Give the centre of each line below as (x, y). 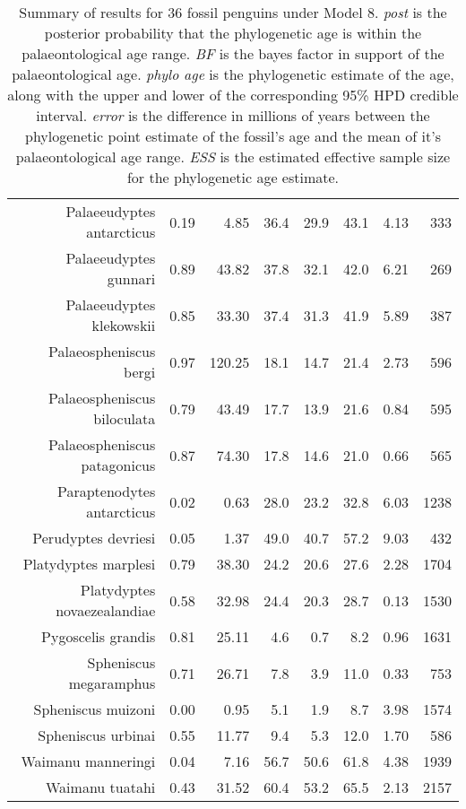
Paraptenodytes (107, 491)
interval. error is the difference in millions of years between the (233, 115)
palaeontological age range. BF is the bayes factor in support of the (233, 53)
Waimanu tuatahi (101, 787)
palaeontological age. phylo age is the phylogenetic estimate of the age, (233, 74)
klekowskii (124, 325)
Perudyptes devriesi (94, 538)
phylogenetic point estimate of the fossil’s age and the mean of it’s (233, 136)
